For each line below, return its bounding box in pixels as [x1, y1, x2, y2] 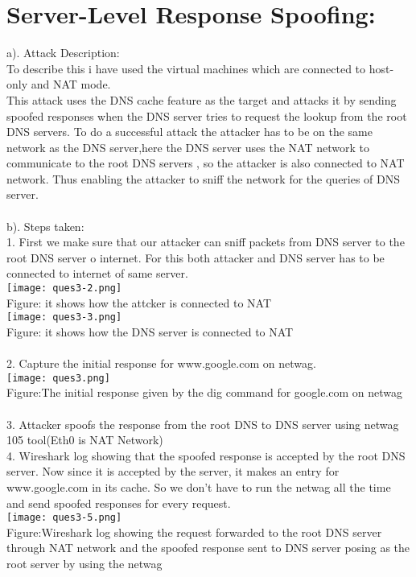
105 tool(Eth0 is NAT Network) [6, 431, 163, 448]
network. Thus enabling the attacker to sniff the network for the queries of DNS [6, 170, 401, 187]
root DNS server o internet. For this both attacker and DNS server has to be [6, 249, 385, 266]
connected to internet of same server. [6, 265, 188, 282]
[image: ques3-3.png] [6, 311, 122, 324]
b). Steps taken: [6, 217, 84, 234]
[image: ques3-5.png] [6, 512, 122, 524]
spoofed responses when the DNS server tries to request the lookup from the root [6, 107, 407, 124]
